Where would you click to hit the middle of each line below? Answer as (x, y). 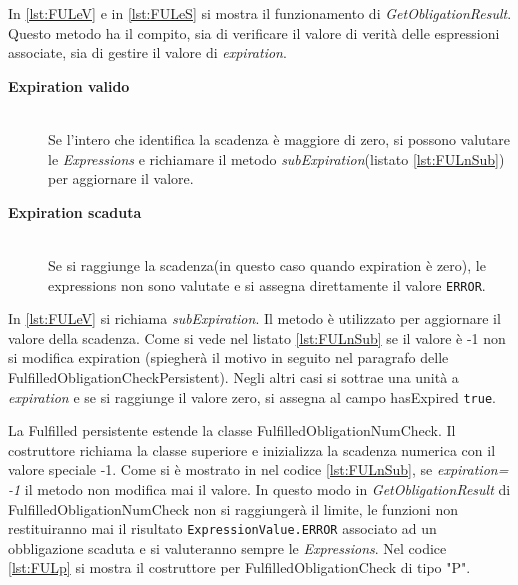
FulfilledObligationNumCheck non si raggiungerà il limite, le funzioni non (233, 508)
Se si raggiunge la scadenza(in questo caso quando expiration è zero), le (267, 264)
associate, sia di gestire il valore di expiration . (147, 52)
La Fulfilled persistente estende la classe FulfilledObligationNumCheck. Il (232, 430)
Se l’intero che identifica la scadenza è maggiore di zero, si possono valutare (279, 138)
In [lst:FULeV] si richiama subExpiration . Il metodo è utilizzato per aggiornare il (254, 318)
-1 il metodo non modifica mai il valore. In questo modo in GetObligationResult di (259, 489)
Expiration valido (69, 85)
